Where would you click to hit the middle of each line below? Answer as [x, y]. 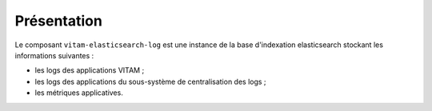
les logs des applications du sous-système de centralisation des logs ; [151, 81]
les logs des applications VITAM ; [90, 70]
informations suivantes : [54, 55]
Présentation [59, 21]
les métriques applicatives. [79, 93]
